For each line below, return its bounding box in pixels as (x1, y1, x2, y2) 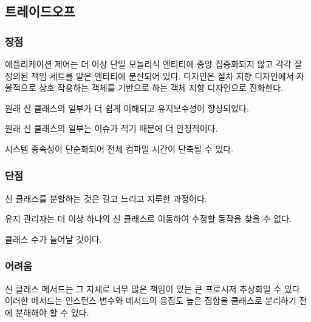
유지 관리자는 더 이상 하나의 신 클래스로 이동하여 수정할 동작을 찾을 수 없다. (5, 212, 292, 225)
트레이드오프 (5, 2, 75, 21)
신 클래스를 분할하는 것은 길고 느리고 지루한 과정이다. (5, 192, 207, 204)
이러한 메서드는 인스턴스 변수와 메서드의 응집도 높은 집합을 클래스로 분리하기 (5, 294, 296, 307)
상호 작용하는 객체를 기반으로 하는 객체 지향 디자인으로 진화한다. (39, 81, 284, 94)
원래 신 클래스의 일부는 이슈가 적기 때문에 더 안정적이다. (5, 122, 218, 135)
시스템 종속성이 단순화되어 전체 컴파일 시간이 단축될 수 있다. (5, 142, 234, 155)
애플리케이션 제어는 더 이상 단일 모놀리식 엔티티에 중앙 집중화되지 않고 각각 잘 (5, 58, 302, 70)
